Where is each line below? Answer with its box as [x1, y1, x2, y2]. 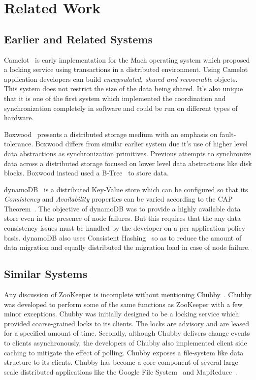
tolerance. [4, 138, 33, 149]
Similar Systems [4, 266, 88, 281]
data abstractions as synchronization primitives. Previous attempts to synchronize [4, 148, 252, 158]
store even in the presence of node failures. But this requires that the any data [4, 213, 241, 223]
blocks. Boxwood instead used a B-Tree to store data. [4, 168, 169, 178]
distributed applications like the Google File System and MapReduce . [20, 366, 237, 377]
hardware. [4, 112, 34, 123]
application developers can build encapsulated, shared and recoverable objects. [4, 73, 238, 84]
